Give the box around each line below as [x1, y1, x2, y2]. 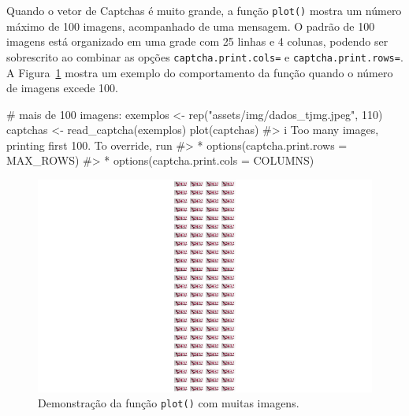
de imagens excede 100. [6, 80, 118, 96]
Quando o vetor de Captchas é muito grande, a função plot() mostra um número [6, 2, 402, 18]
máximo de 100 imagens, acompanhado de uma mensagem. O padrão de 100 [6, 17, 375, 34]
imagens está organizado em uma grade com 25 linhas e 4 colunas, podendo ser [6, 33, 389, 50]
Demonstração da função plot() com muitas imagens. [38, 395, 299, 411]
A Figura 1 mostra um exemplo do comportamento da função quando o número [6, 64, 393, 80]
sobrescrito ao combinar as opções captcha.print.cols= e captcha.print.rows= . [6, 48, 403, 65]
